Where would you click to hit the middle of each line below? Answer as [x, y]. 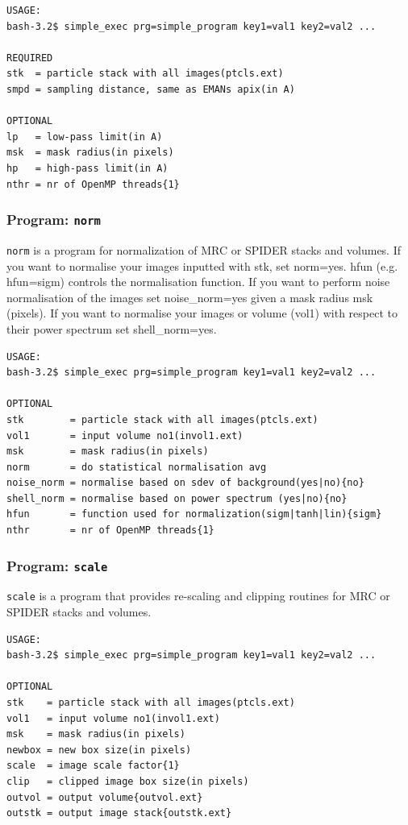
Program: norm [54, 220]
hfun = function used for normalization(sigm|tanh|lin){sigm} [194, 514]
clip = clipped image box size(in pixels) [128, 782]
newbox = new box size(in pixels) [99, 750]
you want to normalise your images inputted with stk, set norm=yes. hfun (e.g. [202, 265]
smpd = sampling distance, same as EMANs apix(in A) [151, 89]
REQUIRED [30, 58]
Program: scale [57, 565]
